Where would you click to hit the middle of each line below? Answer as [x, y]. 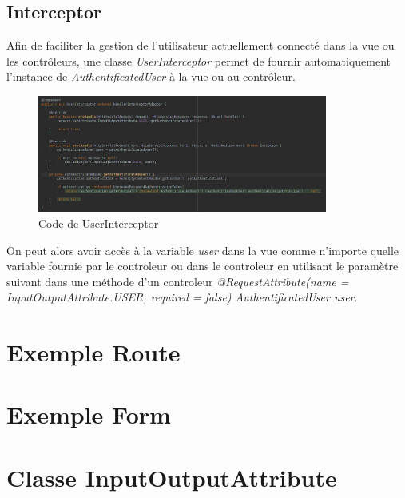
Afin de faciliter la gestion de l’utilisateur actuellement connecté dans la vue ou [201, 45]
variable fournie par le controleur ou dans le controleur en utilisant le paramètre [202, 266]
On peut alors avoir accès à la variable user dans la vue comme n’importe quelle [203, 250]
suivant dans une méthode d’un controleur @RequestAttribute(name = [178, 281]
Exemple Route [93, 352]
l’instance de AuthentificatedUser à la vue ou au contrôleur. [151, 76]
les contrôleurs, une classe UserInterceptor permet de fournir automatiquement [199, 60]
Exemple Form [89, 414]
